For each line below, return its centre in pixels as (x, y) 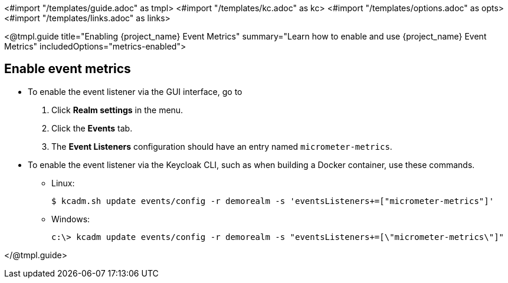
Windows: (71, 219)
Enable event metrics (68, 69)
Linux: (63, 183)
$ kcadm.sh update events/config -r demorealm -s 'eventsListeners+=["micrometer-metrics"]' (273, 201)
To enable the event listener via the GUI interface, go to (135, 91)
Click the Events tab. (92, 128)
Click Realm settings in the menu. (117, 110)
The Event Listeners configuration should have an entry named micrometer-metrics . (222, 146)
